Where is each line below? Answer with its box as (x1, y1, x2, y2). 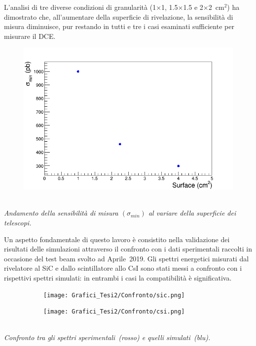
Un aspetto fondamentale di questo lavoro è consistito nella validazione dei (4, 234, 230, 244)
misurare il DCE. (4, 31, 56, 41)
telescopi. (4, 218, 32, 228)
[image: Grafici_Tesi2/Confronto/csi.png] (43, 308, 185, 315)
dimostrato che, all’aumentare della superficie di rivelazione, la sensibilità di (4, 11, 233, 22)
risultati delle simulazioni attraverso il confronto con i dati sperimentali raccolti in (4, 244, 253, 254)
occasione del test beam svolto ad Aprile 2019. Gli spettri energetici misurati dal (4, 253, 249, 263)
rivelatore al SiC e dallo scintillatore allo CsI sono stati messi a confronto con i (4, 263, 242, 273)
